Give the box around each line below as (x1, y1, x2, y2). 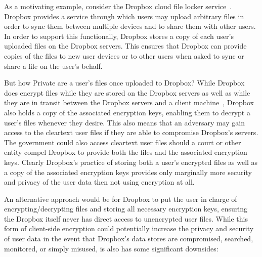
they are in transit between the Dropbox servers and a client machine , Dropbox (4, 97, 254, 108)
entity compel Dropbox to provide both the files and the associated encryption (4, 147, 247, 157)
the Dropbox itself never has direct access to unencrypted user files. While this (4, 213, 248, 224)
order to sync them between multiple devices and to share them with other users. (4, 21, 256, 31)
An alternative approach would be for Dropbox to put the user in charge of (4, 193, 237, 204)
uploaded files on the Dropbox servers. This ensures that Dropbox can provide (4, 40, 247, 51)
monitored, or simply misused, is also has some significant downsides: (4, 243, 219, 253)
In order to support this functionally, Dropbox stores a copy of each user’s (4, 30, 234, 41)
